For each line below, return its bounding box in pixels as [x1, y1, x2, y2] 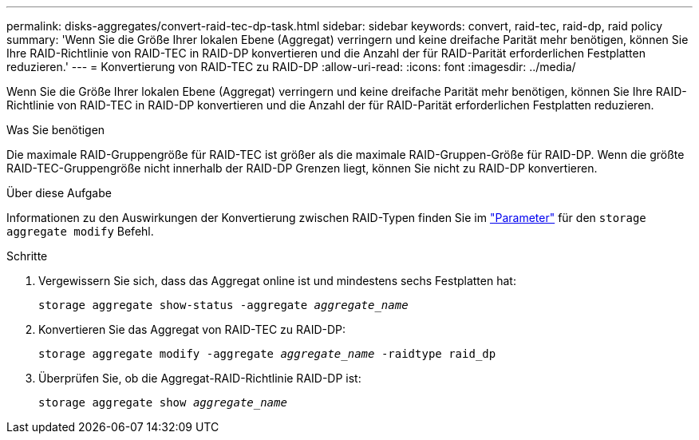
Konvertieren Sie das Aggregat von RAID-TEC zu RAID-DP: [38, 323, 346, 336]
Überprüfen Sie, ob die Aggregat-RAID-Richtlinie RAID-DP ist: [38, 371, 361, 385]
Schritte [6, 249, 48, 263]
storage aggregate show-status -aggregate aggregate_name [38, 299, 409, 311]
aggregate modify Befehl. [6, 224, 154, 238]
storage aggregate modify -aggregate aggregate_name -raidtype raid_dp [38, 347, 496, 360]
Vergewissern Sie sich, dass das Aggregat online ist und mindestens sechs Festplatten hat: [38, 274, 516, 287]
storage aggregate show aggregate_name [38, 396, 287, 409]
